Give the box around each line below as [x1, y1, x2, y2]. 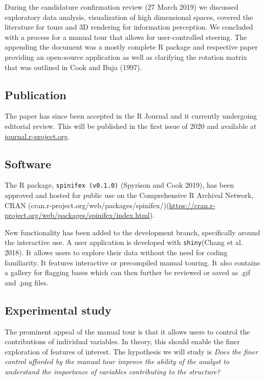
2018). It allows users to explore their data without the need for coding [5, 247, 228, 258]
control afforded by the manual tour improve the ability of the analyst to [5, 356, 230, 367]
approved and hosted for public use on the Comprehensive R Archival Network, [5, 190, 254, 200]
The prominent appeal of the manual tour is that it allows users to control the [5, 326, 250, 337]
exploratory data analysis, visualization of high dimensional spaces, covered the [5, 11, 253, 22]
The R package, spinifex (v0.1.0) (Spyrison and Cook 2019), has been [5, 180, 234, 190]
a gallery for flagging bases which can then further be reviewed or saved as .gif [5, 267, 251, 278]
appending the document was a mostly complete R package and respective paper [5, 41, 258, 52]
